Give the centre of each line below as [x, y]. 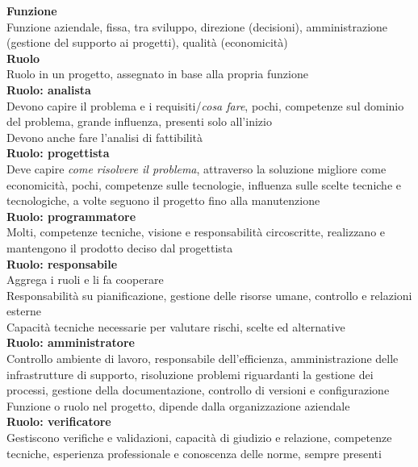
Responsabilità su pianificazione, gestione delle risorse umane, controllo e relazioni [209, 295]
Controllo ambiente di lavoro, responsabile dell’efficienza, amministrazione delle [203, 359]
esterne [24, 311]
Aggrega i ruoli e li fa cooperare [85, 279]
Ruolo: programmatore [71, 216]
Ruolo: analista [49, 89]
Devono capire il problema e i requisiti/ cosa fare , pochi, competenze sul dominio [205, 105]
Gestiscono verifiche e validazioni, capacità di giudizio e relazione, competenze [199, 438]
